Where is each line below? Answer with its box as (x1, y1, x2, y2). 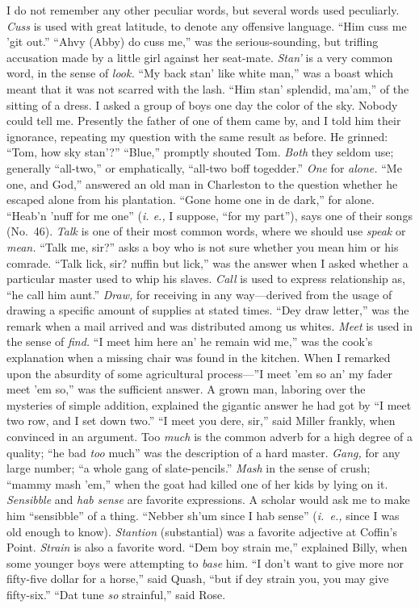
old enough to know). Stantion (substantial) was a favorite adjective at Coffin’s (6, 523, 397, 539)
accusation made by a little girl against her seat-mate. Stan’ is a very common (6, 48, 393, 65)
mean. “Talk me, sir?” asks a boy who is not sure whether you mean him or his (6, 238, 399, 255)
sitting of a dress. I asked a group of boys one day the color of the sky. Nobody (6, 96, 398, 113)
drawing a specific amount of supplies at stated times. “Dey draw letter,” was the (6, 302, 409, 319)
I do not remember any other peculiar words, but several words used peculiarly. (6, 2, 400, 18)
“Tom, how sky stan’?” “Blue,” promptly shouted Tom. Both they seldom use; (6, 144, 394, 160)
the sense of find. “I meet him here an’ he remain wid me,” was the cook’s (6, 333, 373, 350)
